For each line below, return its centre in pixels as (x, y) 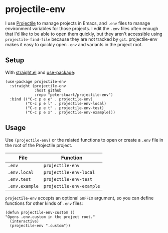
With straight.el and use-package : (40, 72)
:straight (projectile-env (38, 86)
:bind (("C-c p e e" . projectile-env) (51, 99)
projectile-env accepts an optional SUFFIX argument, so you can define (79, 198)
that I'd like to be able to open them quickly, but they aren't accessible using (84, 34)
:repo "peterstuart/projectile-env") (74, 95)
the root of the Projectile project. (39, 145)
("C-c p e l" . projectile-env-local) (66, 103)
